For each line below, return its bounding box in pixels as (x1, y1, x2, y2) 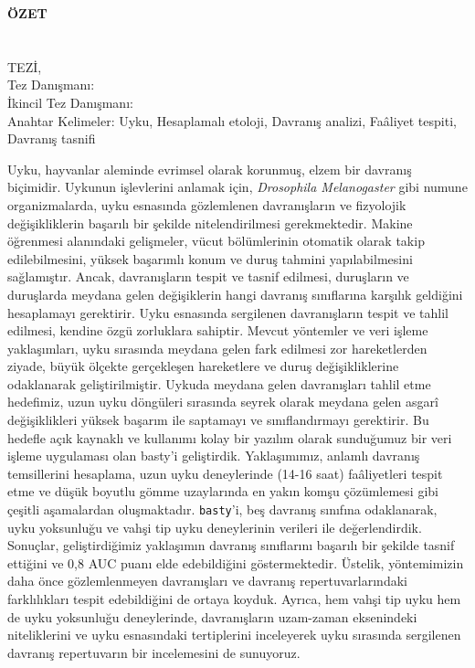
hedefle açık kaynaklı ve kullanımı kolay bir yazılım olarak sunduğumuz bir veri (7, 428, 452, 447)
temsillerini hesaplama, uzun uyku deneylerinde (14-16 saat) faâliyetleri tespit (7, 463, 443, 482)
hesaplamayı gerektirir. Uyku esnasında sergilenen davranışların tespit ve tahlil (7, 302, 449, 322)
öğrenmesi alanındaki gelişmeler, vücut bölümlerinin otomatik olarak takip (7, 231, 425, 250)
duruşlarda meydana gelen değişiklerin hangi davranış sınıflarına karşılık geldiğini (7, 284, 463, 303)
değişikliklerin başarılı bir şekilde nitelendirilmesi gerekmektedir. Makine (7, 213, 413, 232)
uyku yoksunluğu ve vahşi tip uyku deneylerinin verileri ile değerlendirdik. (7, 517, 422, 536)
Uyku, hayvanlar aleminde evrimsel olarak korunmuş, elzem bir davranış (7, 159, 412, 178)
